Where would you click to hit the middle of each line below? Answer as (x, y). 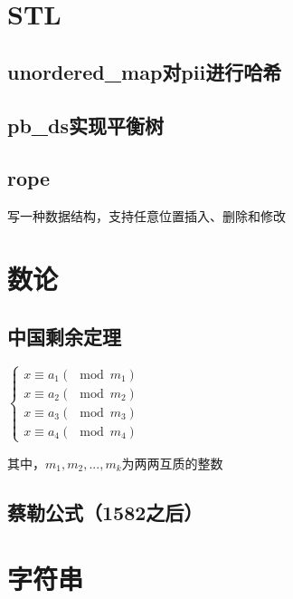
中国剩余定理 (64, 336)
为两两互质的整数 (172, 463)
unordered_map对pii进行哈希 (145, 71)
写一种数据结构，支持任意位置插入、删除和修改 (146, 216)
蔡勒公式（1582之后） (105, 512)
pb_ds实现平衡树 (86, 125)
